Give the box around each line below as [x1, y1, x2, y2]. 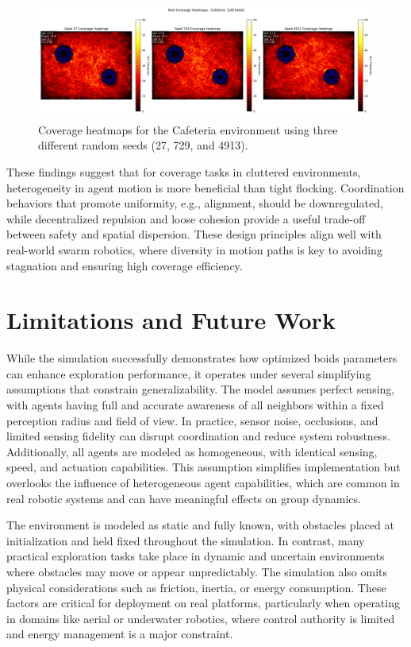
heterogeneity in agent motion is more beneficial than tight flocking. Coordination [6, 179, 405, 196]
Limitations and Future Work [6, 304, 336, 336]
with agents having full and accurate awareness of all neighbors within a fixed [6, 397, 384, 413]
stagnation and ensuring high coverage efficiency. [6, 257, 243, 273]
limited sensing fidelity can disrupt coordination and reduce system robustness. [6, 428, 390, 444]
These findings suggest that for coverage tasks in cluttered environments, [6, 163, 361, 180]
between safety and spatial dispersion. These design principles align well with [6, 226, 382, 242]
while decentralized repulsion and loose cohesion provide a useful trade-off [6, 210, 366, 227]
